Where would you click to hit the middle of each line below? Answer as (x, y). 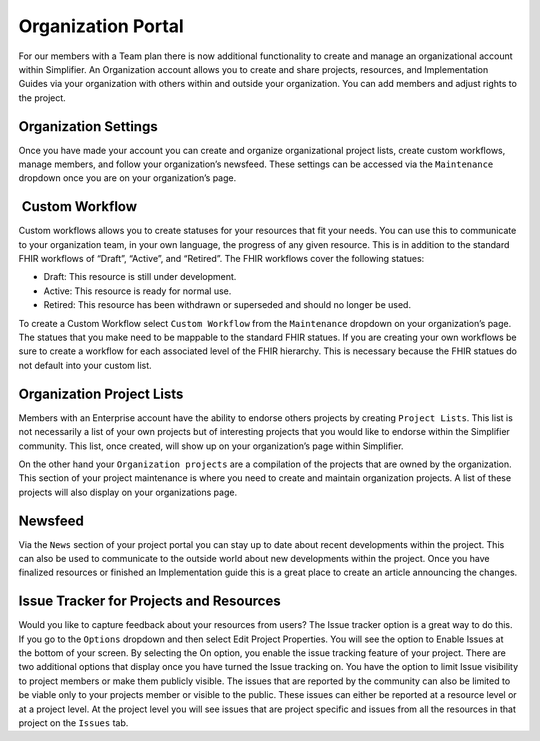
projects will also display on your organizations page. (128, 492)
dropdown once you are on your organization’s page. (127, 178)
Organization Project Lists (101, 393)
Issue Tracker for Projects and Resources (149, 601)
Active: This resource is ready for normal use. (137, 291)
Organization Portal (101, 26)
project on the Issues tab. (73, 723)
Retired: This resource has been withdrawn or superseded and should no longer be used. (227, 305)
